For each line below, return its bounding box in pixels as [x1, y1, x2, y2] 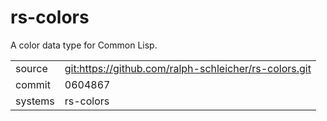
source [15, 61, 48, 75]
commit [15, 77, 51, 91]
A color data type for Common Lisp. [10, 39, 158, 51]
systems [15, 94, 55, 108]
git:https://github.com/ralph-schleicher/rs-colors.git [64, 61, 312, 75]
